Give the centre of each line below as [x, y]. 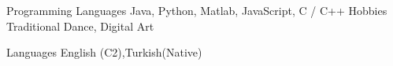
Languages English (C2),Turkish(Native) [104, 52]
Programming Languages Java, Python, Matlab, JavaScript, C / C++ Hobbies [197, 10]
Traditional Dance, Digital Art [80, 26]
